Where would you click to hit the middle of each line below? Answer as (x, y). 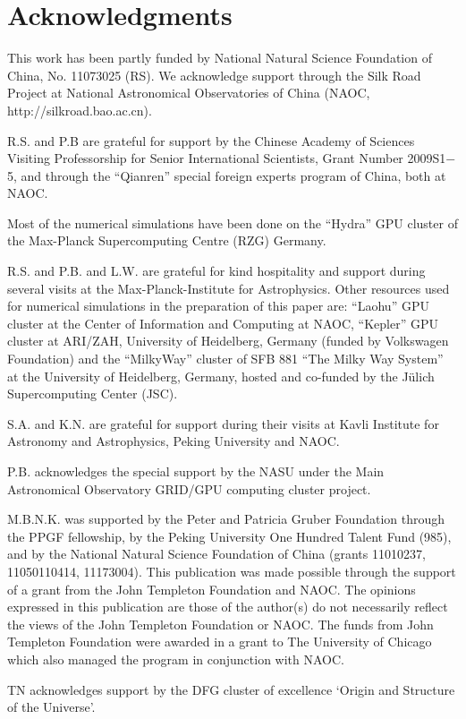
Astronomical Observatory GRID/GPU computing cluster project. (189, 488)
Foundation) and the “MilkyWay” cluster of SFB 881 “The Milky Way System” (225, 359)
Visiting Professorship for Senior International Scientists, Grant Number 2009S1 (227, 158)
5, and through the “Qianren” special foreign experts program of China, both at (227, 175)
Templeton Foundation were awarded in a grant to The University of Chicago (220, 642)
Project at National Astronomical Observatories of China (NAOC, (189, 93)
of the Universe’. (51, 707)
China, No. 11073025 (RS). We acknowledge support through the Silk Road (214, 75)
